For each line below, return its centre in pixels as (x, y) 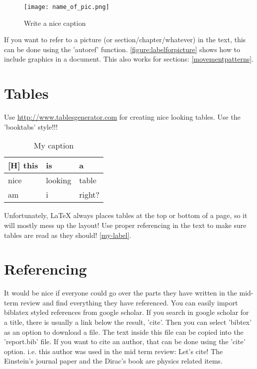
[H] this (23, 165)
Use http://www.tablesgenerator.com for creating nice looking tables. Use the (122, 117)
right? (89, 195)
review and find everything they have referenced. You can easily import (129, 302)
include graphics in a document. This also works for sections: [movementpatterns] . (129, 59)
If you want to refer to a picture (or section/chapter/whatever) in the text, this (125, 39)
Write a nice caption (55, 23)
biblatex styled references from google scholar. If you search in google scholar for (127, 312)
